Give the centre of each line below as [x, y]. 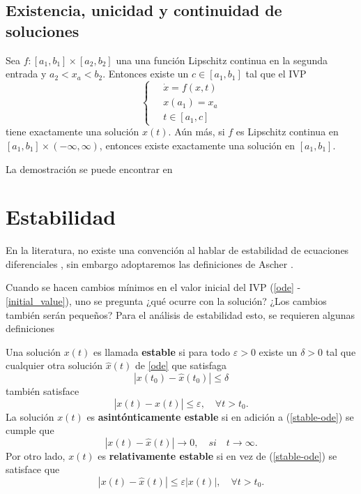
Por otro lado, [36, 455]
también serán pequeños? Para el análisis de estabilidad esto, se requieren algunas [180, 314]
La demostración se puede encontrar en [89, 169]
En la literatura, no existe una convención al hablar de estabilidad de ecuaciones [177, 250]
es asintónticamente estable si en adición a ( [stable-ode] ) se [220, 416]
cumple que [30, 430]
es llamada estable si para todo [162, 351]
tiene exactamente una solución [72, 132]
